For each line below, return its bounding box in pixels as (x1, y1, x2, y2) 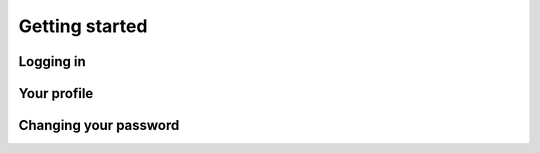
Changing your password (18, 117, 180, 134)
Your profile (18, 85, 94, 102)
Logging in (18, 53, 87, 70)
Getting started (18, 15, 148, 37)
